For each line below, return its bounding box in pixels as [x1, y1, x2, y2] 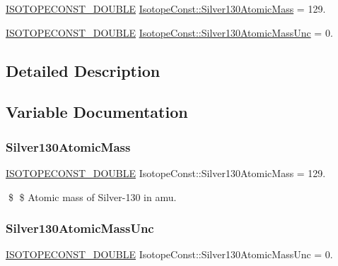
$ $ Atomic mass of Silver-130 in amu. [8, 189, 177, 204]
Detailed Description [6, 59, 161, 81]
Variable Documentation [6, 101, 188, 123]
